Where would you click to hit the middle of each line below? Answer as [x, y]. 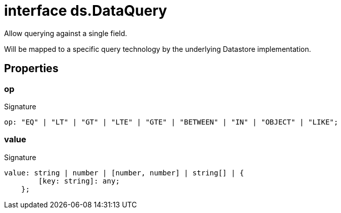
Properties [31, 69]
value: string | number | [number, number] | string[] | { [124, 173]
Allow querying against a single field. [66, 33]
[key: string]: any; [79, 181]
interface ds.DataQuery [86, 11]
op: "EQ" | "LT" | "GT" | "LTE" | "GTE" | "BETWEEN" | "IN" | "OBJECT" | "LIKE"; [171, 122]
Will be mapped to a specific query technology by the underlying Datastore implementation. [158, 49]
